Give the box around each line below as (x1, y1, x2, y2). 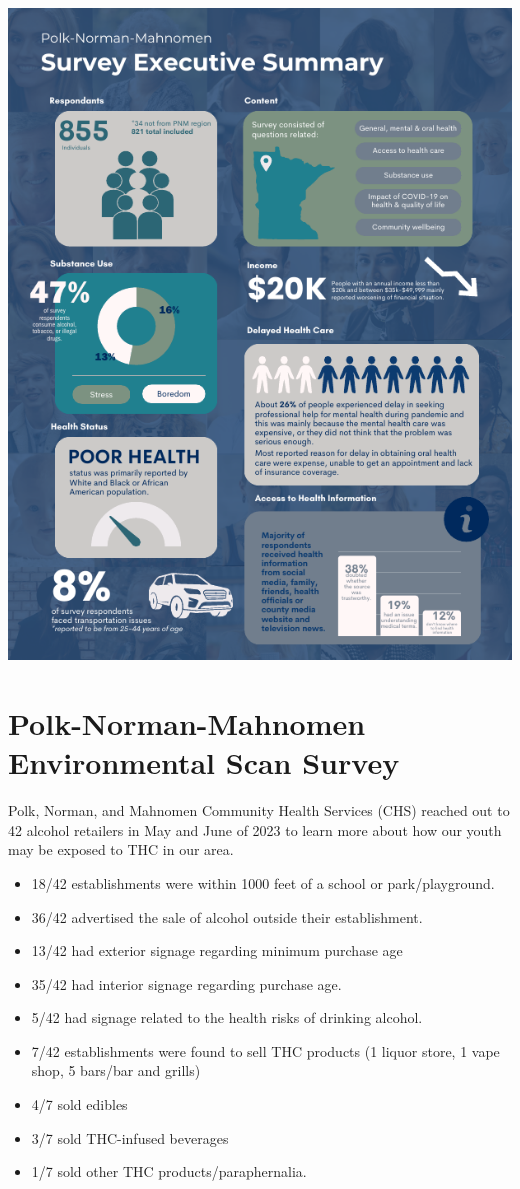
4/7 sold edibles (31, 1094, 128, 1115)
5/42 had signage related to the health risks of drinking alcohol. (31, 1007, 423, 1028)
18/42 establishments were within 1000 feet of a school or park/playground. (31, 872, 495, 893)
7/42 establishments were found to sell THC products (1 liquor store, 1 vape (31, 1040, 500, 1061)
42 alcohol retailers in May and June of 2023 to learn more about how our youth (8, 819, 502, 840)
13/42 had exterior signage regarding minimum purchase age (31, 940, 403, 961)
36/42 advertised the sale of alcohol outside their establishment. (31, 906, 423, 927)
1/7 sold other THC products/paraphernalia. (31, 1161, 307, 1182)
